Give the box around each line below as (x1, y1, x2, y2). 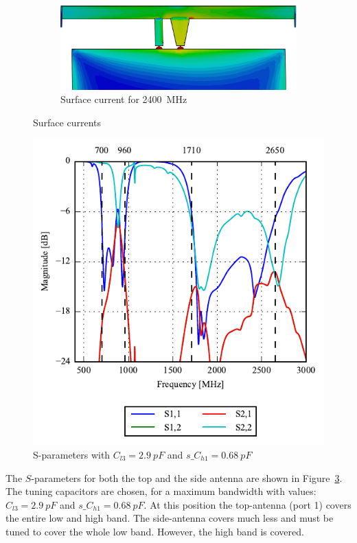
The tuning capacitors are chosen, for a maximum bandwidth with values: (5, 484, 316, 498)
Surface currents (33, 115, 101, 129)
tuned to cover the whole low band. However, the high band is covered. (5, 524, 304, 538)
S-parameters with (33, 448, 111, 462)
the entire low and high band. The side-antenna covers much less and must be (5, 511, 334, 525)
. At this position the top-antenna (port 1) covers (143, 497, 352, 511)
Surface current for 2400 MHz (60, 92, 187, 106)
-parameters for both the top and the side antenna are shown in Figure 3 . (31, 470, 343, 485)
